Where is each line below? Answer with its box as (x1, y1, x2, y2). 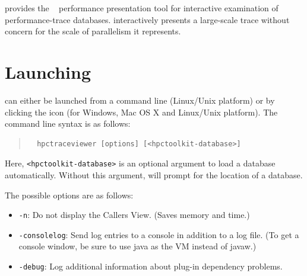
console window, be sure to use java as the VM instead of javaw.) (18, 240, 257, 252)
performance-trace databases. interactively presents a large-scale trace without (5, 13, 290, 25)
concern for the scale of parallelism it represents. (5, 25, 181, 37)
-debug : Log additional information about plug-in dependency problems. (18, 260, 283, 272)
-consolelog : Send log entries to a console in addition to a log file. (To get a (18, 228, 299, 240)
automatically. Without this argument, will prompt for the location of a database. (5, 168, 303, 181)
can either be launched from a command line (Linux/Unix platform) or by (5, 94, 275, 106)
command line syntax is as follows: (5, 117, 131, 130)
